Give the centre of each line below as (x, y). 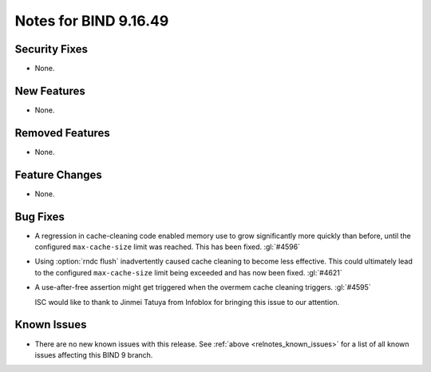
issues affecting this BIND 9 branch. (94, 354)
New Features (50, 91)
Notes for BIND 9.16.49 (92, 21)
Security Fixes (51, 49)
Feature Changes (59, 174)
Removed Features (63, 133)
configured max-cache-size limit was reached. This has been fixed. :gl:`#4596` (168, 247)
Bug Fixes (40, 217)
